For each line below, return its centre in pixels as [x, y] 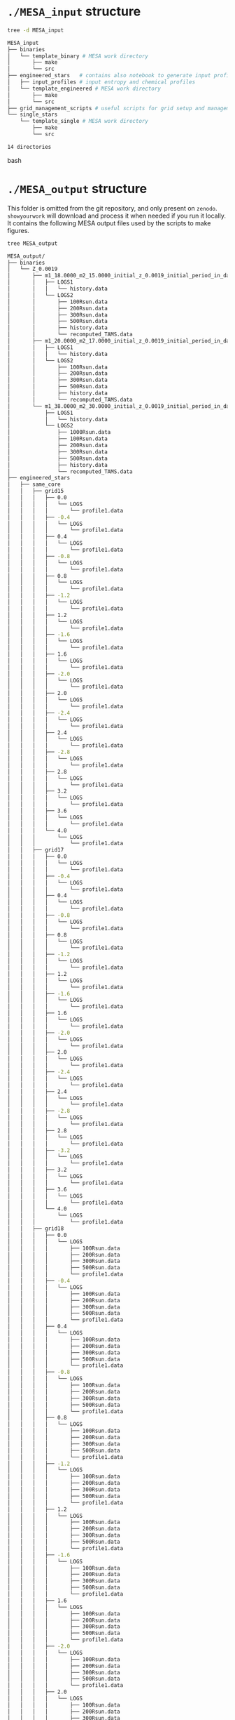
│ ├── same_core [34, 484]
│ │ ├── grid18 [36, 1229]
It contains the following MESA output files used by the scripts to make [109, 223]
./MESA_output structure [77, 189]
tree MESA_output [33, 243]
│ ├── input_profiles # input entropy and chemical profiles [101, 82]
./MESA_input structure [74, 12]
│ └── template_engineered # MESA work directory [84, 88]
